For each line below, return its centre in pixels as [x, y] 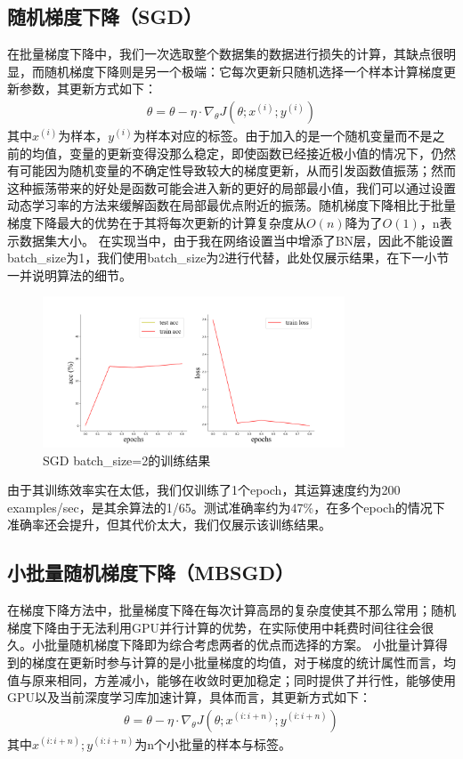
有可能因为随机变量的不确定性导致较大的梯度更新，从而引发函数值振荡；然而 [231, 170]
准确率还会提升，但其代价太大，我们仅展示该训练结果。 [169, 525]
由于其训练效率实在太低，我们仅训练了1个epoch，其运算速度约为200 [204, 490]
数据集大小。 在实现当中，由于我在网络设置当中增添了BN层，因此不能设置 [236, 240]
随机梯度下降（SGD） [105, 16]
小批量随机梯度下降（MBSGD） [151, 573]
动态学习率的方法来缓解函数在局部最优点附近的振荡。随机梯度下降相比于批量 [231, 205]
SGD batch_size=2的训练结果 [127, 460]
